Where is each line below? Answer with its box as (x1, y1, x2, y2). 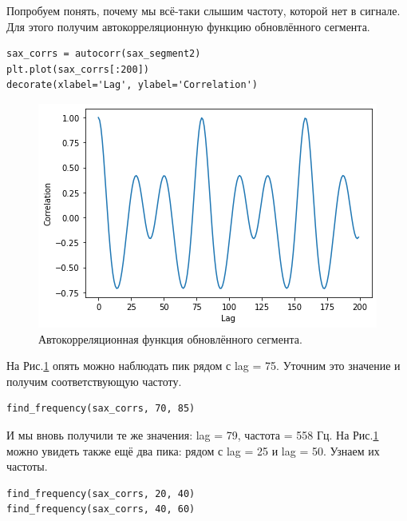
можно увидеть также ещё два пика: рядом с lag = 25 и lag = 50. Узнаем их (6, 442, 380, 459)
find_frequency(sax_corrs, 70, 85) (6, 403, 196, 415)
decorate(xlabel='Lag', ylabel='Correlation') (6, 79, 258, 91)
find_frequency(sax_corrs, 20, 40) (6, 487, 196, 499)
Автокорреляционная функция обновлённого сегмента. (38, 330, 302, 347)
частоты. (6, 458, 48, 475)
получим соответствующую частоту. (6, 372, 182, 389)
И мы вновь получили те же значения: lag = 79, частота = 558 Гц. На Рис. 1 (6, 426, 379, 443)
